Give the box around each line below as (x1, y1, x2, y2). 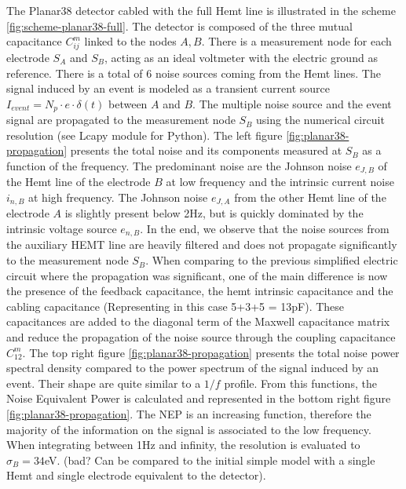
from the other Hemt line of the (234, 188, 386, 205)
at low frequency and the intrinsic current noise (166, 173, 394, 190)
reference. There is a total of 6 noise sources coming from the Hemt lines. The (6, 64, 381, 81)
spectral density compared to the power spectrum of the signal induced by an (6, 359, 379, 376)
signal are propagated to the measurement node (6, 111, 236, 128)
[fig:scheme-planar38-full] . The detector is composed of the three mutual (6, 17, 353, 34)
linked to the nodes (84, 33, 177, 49)
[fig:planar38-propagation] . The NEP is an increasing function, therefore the (6, 406, 371, 422)
